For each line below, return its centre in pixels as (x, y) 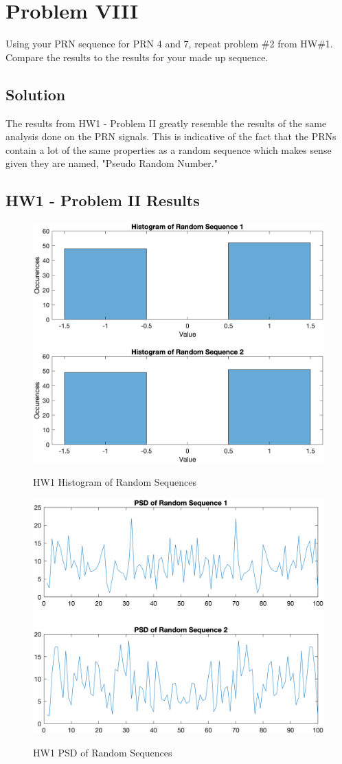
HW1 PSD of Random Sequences (103, 753)
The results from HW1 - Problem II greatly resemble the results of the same (166, 123)
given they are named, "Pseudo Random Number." (112, 163)
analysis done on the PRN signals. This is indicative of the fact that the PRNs (171, 136)
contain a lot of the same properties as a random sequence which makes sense (169, 149)
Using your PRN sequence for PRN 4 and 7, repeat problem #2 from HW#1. (169, 44)
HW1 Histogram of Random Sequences (115, 482)
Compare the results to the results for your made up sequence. (137, 57)
